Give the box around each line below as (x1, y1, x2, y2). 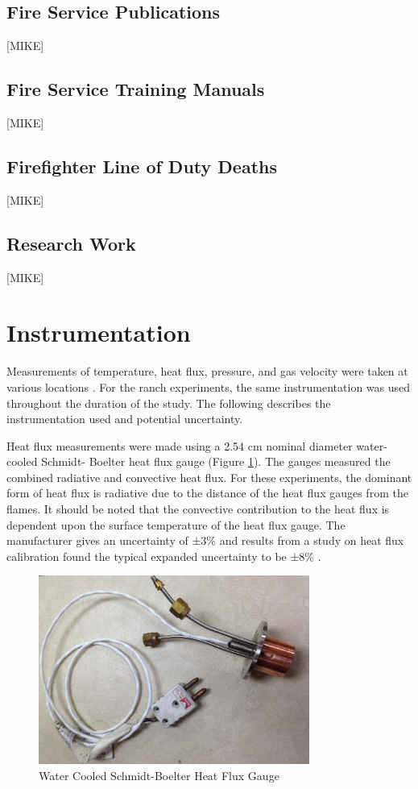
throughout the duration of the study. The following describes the (6, 394, 331, 411)
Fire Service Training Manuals (6, 77, 265, 102)
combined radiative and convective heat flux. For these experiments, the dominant (6, 468, 412, 485)
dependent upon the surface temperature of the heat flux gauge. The (6, 516, 346, 533)
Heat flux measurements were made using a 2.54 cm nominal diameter (6, 437, 353, 454)
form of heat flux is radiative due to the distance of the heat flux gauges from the (6, 484, 408, 501)
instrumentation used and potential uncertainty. (6, 410, 243, 427)
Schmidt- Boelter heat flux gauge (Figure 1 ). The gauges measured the (41, 453, 391, 470)
